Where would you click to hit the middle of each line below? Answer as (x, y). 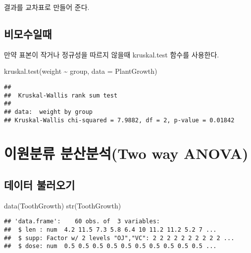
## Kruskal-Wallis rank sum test (61, 95)
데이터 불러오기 (40, 185)
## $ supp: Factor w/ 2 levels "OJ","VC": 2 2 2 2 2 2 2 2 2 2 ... (119, 238)
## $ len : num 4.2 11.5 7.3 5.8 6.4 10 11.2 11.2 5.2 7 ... (110, 230)
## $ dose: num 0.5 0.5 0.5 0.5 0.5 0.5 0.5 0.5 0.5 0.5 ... (110, 246)
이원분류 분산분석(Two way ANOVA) (126, 153)
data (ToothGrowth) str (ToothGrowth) (63, 205)
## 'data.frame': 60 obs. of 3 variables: (82, 222)
